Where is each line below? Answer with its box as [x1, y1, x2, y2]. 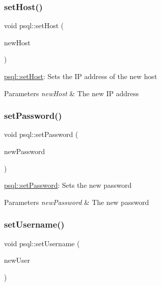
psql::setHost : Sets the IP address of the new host [4, 71, 157, 81]
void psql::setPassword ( [4, 129, 78, 139]
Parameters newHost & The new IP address [4, 88, 139, 98]
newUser [4, 255, 30, 265]
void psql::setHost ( [4, 20, 64, 31]
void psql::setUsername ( [4, 238, 80, 248]
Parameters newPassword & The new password [4, 196, 149, 207]
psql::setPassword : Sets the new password [4, 180, 132, 190]
